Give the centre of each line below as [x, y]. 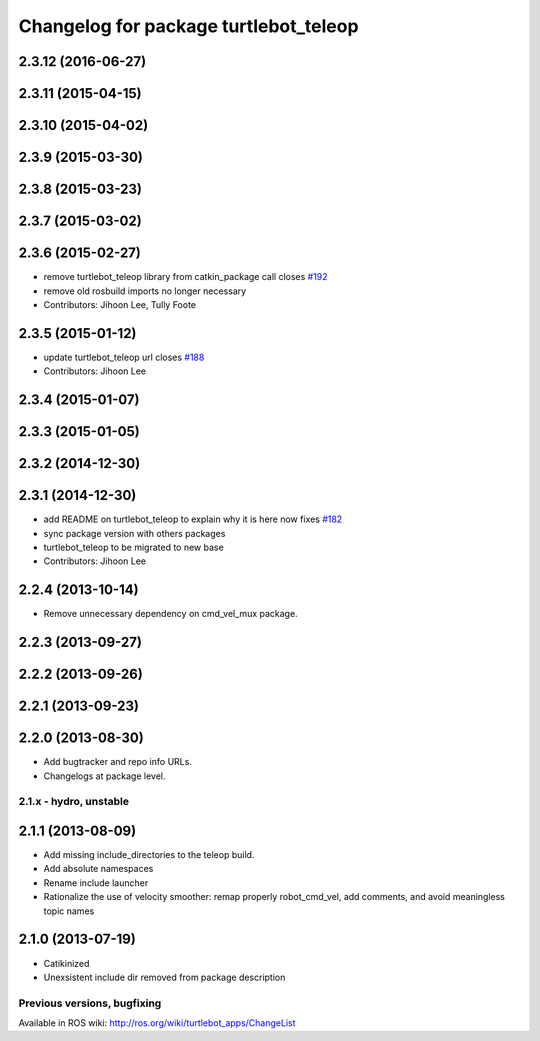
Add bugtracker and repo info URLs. [117, 762]
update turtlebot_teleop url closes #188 [124, 357]
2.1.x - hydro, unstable [74, 802]
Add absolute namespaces [98, 869]
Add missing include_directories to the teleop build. [149, 855]
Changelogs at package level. [104, 776]
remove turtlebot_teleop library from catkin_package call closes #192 [186, 277]
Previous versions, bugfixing [90, 1003]
